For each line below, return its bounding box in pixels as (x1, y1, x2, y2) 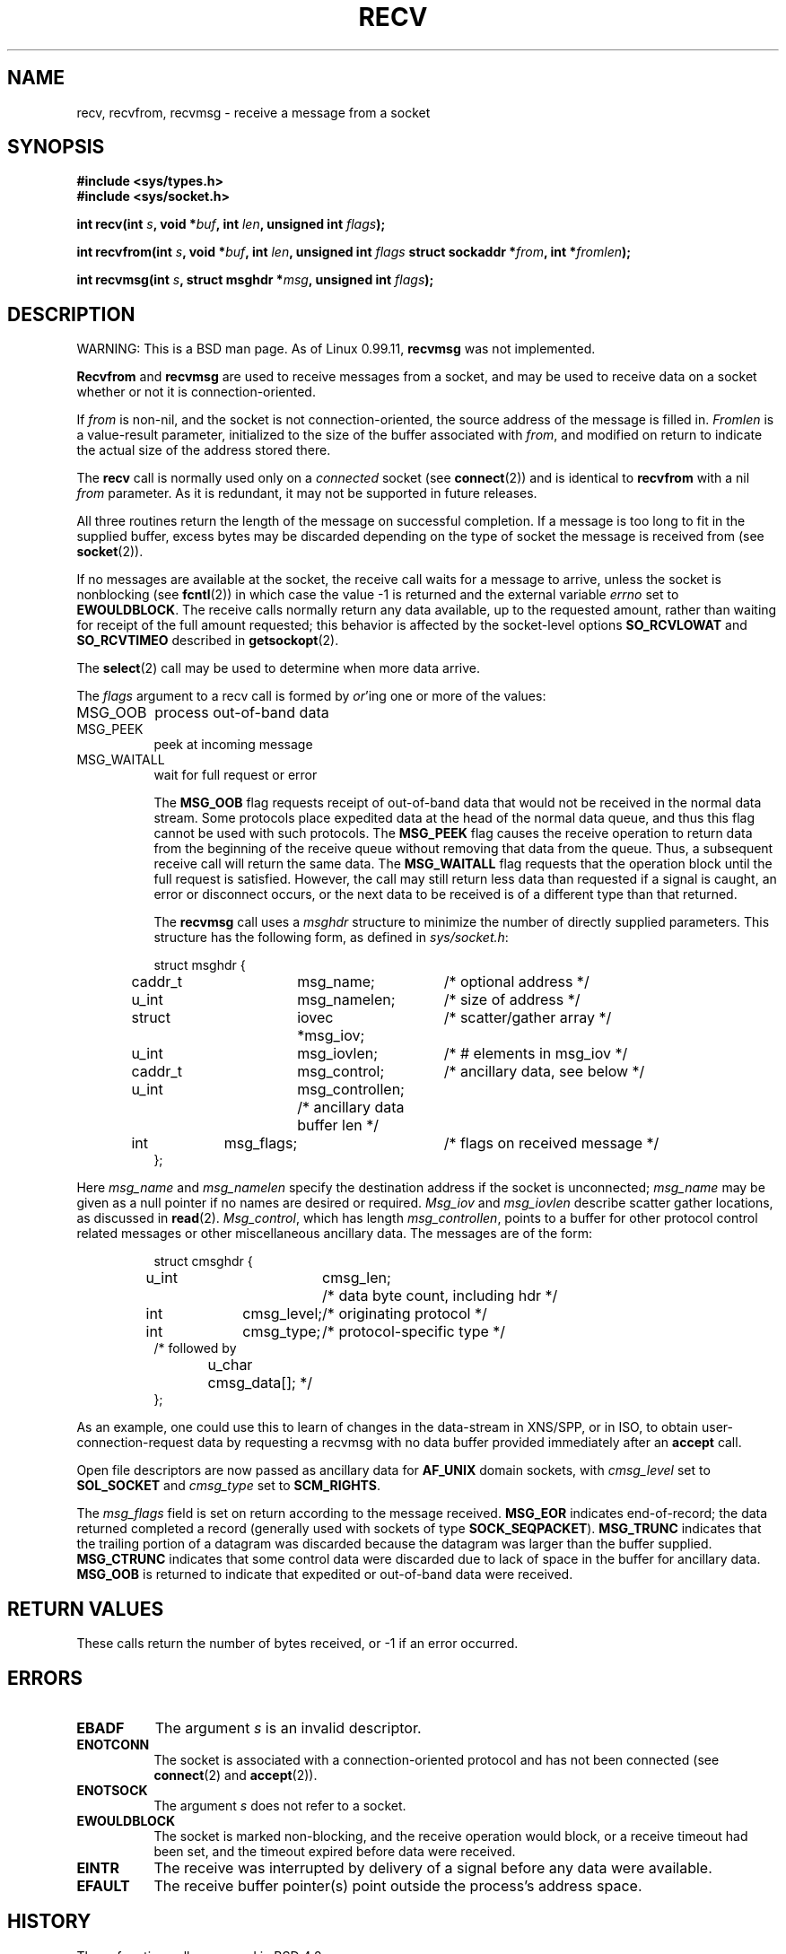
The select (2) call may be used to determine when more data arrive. (76, 660, 480, 676)
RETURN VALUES (7, 1597, 164, 1620)
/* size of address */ (443, 990, 581, 1009)
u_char (207, 1356, 253, 1374)
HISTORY (7, 1910, 92, 1933)
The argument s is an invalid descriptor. (154, 1718, 422, 1737)
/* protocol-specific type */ (322, 1322, 506, 1341)
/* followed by (153, 1340, 237, 1356)
